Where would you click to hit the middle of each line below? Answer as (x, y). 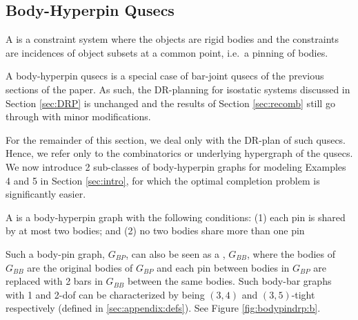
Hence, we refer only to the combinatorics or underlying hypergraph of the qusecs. (179, 153)
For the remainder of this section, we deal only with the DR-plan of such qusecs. (176, 139)
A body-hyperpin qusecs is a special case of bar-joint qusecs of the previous (165, 76)
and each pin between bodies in (223, 267)
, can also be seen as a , (176, 253)
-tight (303, 294)
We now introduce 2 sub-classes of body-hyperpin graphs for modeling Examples (176, 166)
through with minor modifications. (78, 116)
